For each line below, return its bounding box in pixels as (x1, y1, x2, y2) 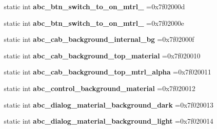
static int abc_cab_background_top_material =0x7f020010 (4, 50, 200, 60)
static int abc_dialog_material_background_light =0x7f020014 (4, 116, 214, 126)
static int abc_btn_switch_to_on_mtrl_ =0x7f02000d (4, 1, 185, 11)
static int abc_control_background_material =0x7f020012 (4, 83, 196, 93)
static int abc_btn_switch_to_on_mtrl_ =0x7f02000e (4, 18, 184, 28)
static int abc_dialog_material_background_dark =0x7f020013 (4, 99, 214, 110)
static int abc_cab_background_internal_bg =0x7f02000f (4, 34, 195, 44)
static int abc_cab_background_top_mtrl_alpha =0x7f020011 (4, 67, 212, 77)
